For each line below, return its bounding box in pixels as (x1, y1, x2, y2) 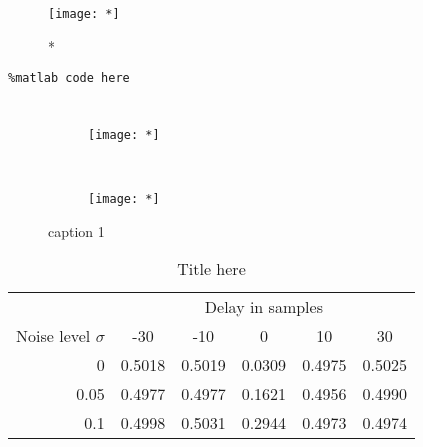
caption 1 (48, 220, 105, 241)
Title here (177, 257, 246, 281)
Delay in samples (204, 295, 323, 319)
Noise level (16, 324, 91, 348)
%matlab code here (8, 71, 130, 86)
